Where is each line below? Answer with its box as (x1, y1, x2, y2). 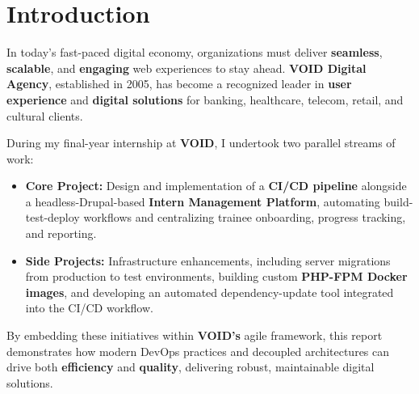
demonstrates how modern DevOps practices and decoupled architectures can (6, 342, 390, 359)
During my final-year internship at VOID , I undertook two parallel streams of (6, 134, 396, 151)
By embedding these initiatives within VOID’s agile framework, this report (6, 327, 383, 344)
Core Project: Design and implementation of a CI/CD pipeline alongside (25, 177, 407, 194)
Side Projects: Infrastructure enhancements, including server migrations (25, 252, 391, 269)
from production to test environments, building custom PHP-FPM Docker (25, 268, 408, 285)
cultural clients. (6, 107, 83, 124)
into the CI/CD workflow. (25, 299, 153, 316)
